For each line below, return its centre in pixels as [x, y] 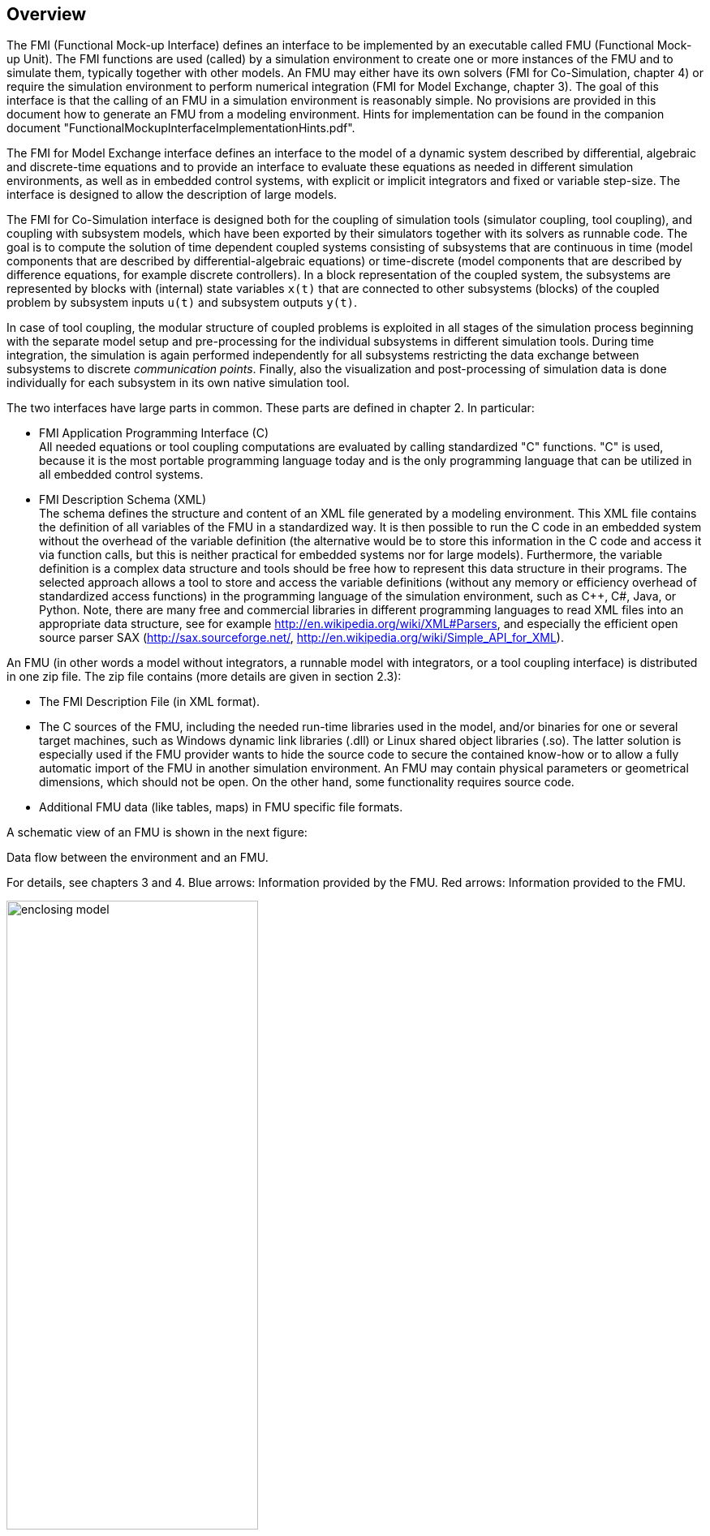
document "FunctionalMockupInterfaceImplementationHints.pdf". [181, 128]
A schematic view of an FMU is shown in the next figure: [157, 833]
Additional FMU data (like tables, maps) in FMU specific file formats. [221, 807]
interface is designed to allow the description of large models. [172, 195]
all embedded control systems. [121, 475]
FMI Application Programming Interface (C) [154, 433]
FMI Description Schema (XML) [123, 500]
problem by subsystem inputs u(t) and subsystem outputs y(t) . [182, 303]
